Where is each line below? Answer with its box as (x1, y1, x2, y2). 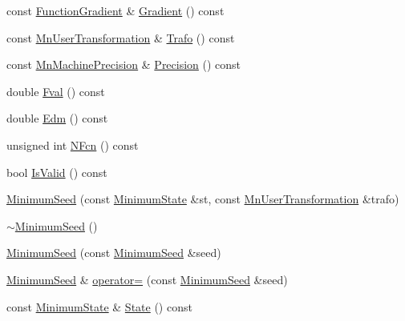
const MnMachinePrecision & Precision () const (6, 56, 241, 73)
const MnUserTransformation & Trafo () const (6, 29, 235, 46)
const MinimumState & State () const (6, 298, 192, 315)
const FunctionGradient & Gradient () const (6, 2, 225, 18)
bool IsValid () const (6, 163, 107, 180)
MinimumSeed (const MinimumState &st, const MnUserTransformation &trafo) (6, 191, 399, 207)
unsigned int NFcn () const (6, 136, 139, 153)
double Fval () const (6, 82, 105, 99)
